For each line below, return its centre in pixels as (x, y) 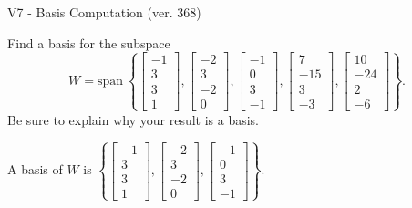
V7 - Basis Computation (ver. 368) (104, 12)
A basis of (35, 169)
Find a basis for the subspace (89, 42)
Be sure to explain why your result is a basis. (134, 119)
